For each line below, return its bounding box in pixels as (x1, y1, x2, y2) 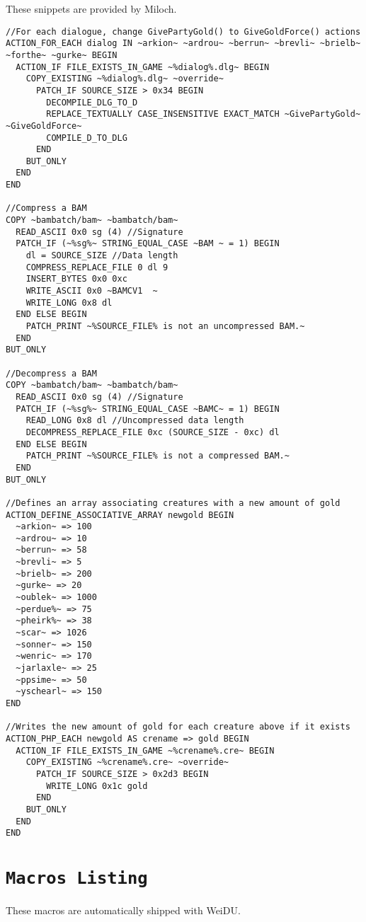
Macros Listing (6, 868, 148, 889)
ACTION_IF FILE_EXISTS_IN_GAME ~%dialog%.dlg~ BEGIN (16, 62, 270, 72)
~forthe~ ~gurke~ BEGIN (6, 50, 118, 60)
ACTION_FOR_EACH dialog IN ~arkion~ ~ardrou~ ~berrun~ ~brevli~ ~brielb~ (6, 38, 361, 49)
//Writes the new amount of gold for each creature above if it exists (6, 722, 350, 732)
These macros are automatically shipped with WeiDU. (6, 903, 241, 918)
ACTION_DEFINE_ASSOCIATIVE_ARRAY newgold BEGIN (6, 509, 234, 520)
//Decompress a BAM (6, 368, 97, 379)
